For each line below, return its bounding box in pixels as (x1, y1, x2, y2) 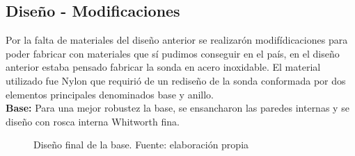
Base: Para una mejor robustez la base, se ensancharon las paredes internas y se (6, 101, 349, 115)
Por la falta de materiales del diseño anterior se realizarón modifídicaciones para (6, 33, 348, 47)
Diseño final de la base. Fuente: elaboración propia (33, 137, 249, 152)
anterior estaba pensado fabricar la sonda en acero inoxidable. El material (6, 60, 321, 74)
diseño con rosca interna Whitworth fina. (6, 114, 180, 128)
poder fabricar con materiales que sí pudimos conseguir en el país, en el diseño (6, 46, 340, 60)
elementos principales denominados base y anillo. (6, 87, 214, 101)
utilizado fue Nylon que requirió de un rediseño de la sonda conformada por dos (6, 73, 346, 87)
